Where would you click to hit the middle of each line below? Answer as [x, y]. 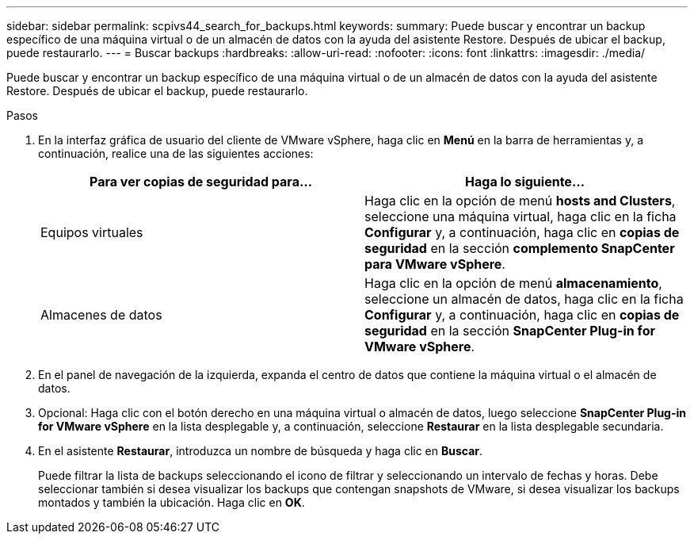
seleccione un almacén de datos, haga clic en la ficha [524, 299]
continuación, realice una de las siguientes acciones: [176, 153]
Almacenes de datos [101, 315]
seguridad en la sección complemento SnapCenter [520, 248]
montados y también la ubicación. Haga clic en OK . [172, 502]
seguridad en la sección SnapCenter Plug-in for [510, 331]
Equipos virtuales [92, 232]
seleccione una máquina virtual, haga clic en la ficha [520, 216]
